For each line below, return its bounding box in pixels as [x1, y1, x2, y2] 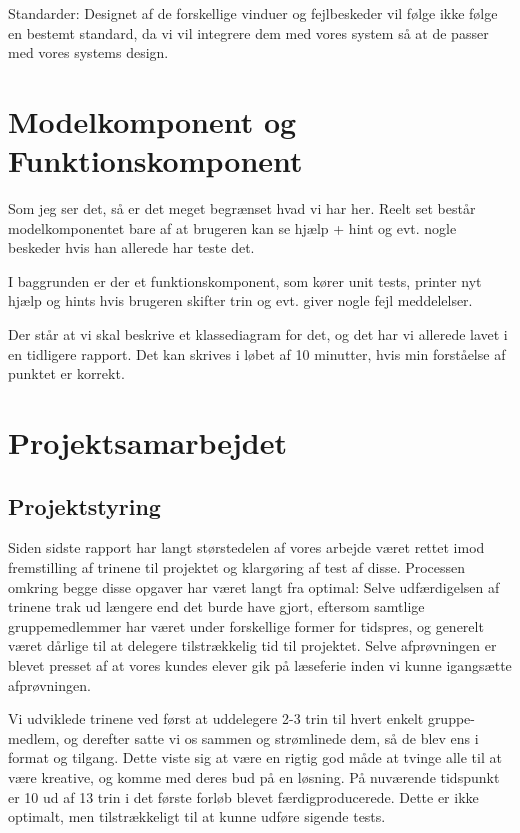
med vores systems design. [8, 42, 169, 63]
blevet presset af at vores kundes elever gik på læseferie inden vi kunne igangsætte [8, 654, 512, 675]
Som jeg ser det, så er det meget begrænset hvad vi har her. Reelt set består [8, 198, 476, 219]
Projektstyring [8, 490, 161, 521]
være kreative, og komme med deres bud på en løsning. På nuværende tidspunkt [8, 766, 500, 787]
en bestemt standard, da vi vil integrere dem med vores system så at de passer [8, 22, 489, 43]
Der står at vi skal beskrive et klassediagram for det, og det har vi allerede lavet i [8, 324, 508, 345]
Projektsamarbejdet [8, 422, 288, 463]
